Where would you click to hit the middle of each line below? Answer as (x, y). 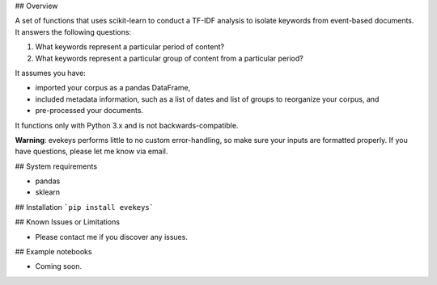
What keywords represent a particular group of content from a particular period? (169, 58)
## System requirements (56, 166)
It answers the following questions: (73, 31)
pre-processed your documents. (89, 111)
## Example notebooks (53, 252)
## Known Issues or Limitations (68, 222)
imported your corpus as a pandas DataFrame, (113, 88)
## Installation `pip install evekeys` (84, 207)
